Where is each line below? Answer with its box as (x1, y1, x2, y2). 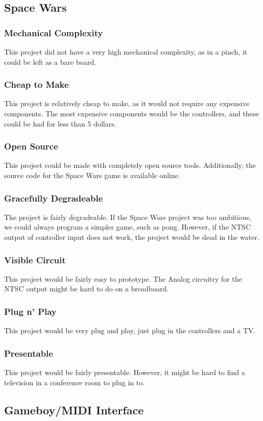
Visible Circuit (4, 253, 66, 266)
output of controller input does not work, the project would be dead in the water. (4, 232, 259, 242)
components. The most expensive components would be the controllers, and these (4, 108, 259, 118)
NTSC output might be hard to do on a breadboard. (4, 283, 169, 294)
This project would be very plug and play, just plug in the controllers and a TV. (4, 325, 256, 336)
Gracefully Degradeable (4, 191, 103, 204)
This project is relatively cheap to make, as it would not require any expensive (4, 98, 250, 109)
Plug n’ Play (4, 305, 57, 317)
